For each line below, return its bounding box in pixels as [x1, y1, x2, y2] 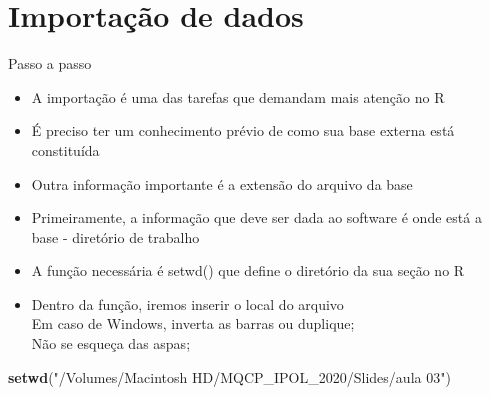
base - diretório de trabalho [31, 226, 200, 247]
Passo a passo [8, 53, 92, 74]
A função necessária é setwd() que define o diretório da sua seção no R [31, 260, 465, 281]
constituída [31, 139, 100, 160]
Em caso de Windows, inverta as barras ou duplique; [31, 313, 355, 334]
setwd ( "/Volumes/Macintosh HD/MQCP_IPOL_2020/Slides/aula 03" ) [8, 366, 451, 387]
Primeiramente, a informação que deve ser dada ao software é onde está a [31, 207, 482, 228]
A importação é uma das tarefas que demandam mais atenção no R [31, 86, 445, 107]
